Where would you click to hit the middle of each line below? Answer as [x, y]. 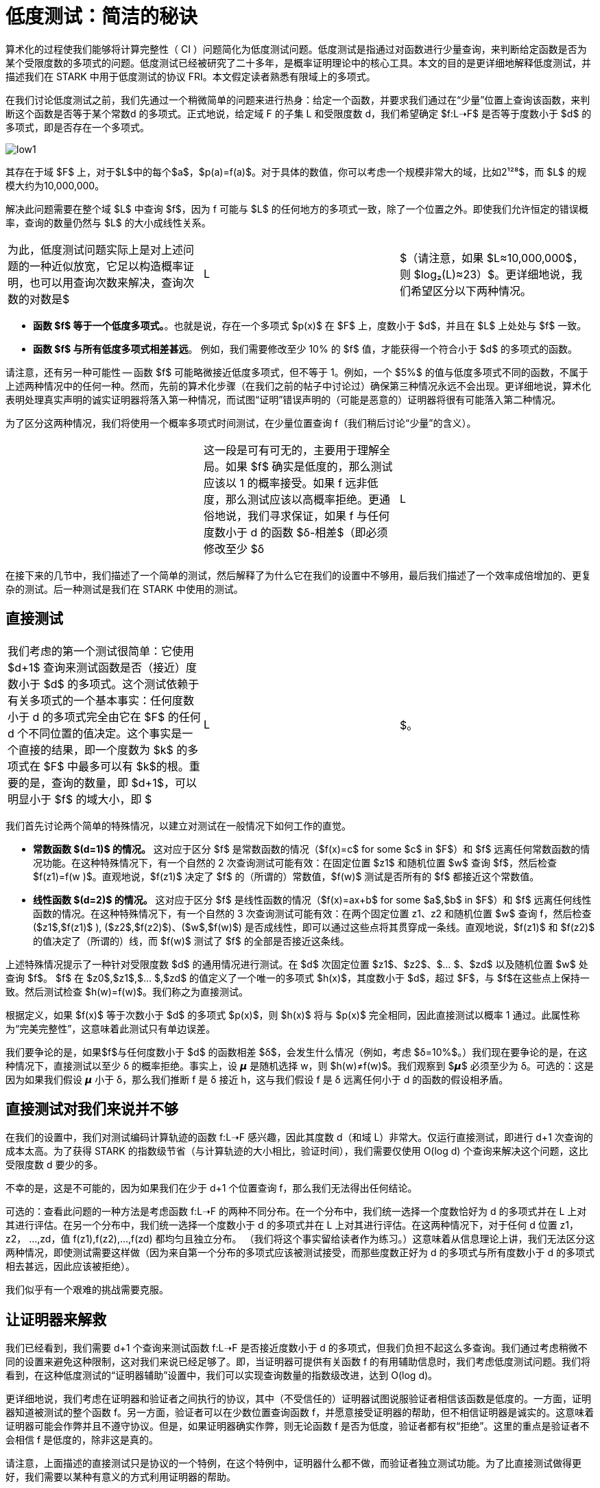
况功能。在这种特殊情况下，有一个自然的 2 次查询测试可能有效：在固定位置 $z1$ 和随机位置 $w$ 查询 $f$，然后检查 [295, 862]
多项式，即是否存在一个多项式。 [77, 127]
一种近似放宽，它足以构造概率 [107, 266]
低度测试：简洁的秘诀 [102, 16]
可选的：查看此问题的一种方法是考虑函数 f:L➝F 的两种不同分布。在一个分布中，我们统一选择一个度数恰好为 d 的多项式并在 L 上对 [296, 1212]
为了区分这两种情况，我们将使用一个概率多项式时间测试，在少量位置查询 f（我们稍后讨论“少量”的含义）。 [241, 423]
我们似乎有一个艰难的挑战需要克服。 [87, 1290]
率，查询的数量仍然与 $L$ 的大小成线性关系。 [108, 222]
